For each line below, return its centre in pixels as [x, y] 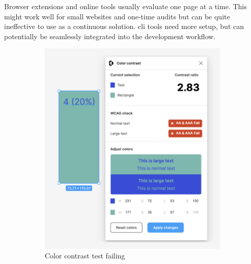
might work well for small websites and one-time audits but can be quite [117, 16]
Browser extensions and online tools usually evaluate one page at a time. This [125, 6]
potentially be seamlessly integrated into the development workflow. [110, 36]
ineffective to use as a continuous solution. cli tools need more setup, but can [124, 26]
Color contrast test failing [85, 256]
